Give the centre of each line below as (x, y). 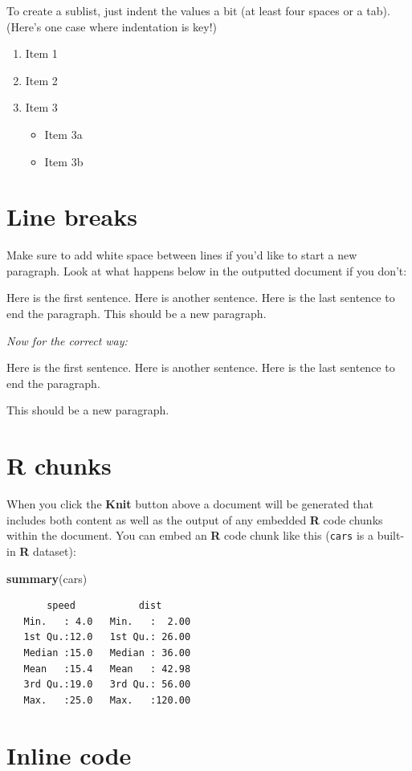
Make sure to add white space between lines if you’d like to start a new (182, 255)
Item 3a (63, 134)
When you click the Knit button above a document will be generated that (190, 504)
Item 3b (64, 161)
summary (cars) (47, 578)
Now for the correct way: (67, 340)
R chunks (59, 465)
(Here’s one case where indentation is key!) (112, 26)
